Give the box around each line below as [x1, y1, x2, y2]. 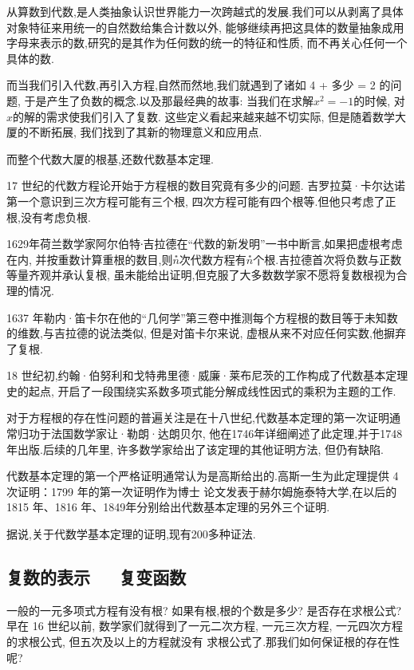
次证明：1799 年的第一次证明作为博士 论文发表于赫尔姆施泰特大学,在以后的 [6, 483, 397, 499]
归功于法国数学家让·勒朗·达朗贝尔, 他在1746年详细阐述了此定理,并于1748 [17, 425, 403, 442]
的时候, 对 [353, 92, 405, 108]
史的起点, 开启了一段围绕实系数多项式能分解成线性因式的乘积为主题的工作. [6, 382, 396, 399]
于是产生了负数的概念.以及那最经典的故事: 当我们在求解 [24, 92, 313, 108]
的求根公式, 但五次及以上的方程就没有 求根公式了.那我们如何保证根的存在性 [6, 633, 400, 650]
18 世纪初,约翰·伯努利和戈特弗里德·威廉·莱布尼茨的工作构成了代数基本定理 [6, 367, 408, 384]
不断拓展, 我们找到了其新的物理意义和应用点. [28, 124, 262, 140]
